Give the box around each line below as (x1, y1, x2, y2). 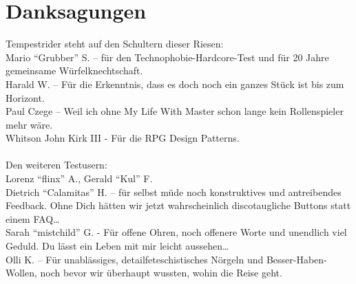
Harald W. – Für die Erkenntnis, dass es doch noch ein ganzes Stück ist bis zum (6, 76, 344, 91)
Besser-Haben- (266, 252, 327, 266)
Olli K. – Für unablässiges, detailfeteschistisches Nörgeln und (6, 252, 264, 266)
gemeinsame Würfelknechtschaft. (6, 63, 143, 78)
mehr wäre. (6, 117, 53, 131)
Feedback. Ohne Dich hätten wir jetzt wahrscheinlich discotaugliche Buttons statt (6, 198, 351, 212)
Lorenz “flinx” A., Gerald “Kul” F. (6, 171, 153, 186)
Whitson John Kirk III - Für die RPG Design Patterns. (6, 131, 240, 145)
